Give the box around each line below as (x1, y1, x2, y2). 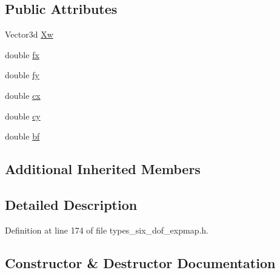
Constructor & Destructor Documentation (5, 253, 276, 272)
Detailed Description (5, 195, 138, 214)
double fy (5, 69, 39, 81)
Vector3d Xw (5, 28, 53, 41)
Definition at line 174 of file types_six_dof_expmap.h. (5, 223, 208, 236)
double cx (5, 89, 41, 101)
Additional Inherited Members (5, 160, 201, 178)
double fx (5, 48, 39, 61)
